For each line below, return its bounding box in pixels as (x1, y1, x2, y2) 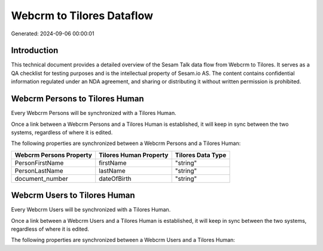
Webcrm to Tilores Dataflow (11, 9, 154, 22)
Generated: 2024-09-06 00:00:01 (11, 30, 95, 37)
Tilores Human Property (99, 150, 169, 159)
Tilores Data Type (175, 150, 227, 159)
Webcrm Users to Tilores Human (11, 190, 135, 201)
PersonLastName (14, 167, 63, 175)
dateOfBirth (99, 174, 132, 183)
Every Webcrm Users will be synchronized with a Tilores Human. (11, 206, 171, 213)
